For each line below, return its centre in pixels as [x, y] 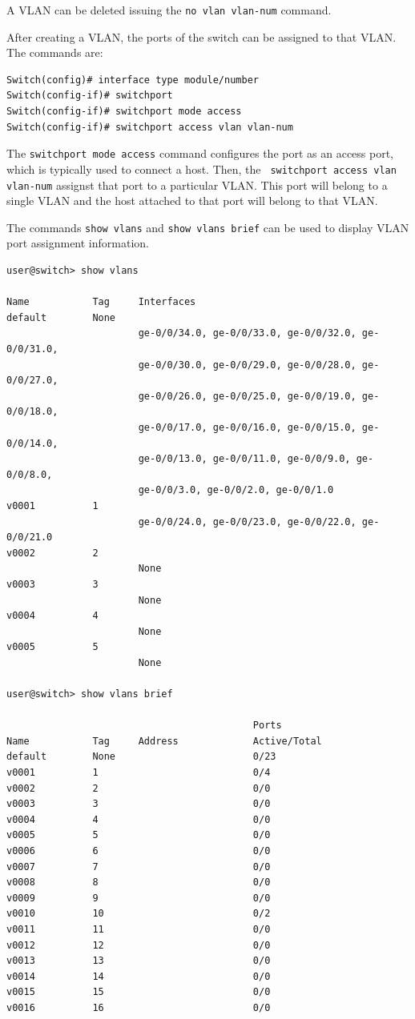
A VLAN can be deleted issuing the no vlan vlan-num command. [169, 10]
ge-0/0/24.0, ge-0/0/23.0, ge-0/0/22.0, [247, 522]
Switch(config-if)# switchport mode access [124, 112]
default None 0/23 [141, 757]
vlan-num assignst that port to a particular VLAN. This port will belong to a [197, 185]
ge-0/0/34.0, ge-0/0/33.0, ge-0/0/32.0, [247, 333]
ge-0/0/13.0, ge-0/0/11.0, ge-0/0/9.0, [244, 459]
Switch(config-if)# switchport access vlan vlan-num [150, 127]
